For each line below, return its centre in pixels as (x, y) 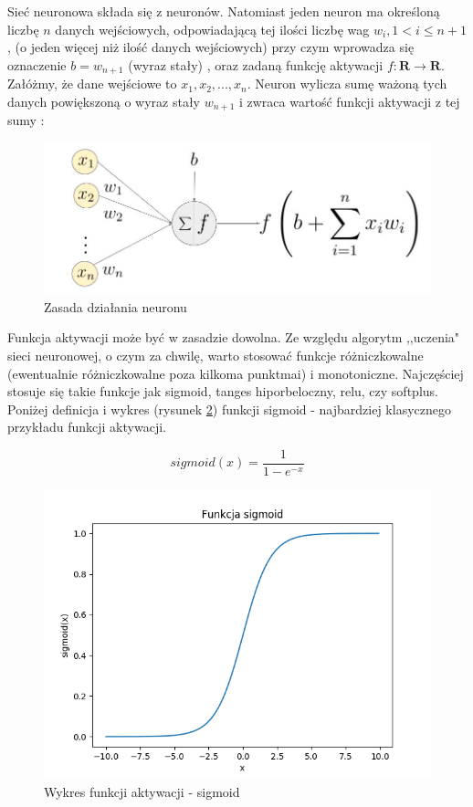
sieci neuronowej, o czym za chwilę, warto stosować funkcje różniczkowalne (215, 356)
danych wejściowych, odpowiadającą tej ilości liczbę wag (212, 29)
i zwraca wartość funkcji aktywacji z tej (349, 101)
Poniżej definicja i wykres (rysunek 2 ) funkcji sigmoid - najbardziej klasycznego (229, 409)
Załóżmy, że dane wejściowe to (92, 84)
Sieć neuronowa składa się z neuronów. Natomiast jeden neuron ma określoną (224, 11)
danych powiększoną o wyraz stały (104, 101)
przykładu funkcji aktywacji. (87, 427)
